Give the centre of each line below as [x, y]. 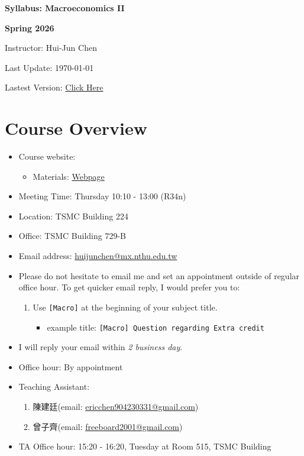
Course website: [47, 156]
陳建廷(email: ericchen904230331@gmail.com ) [116, 406]
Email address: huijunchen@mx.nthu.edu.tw [98, 256]
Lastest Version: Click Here [54, 87]
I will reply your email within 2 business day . [101, 347]
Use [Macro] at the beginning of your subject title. [125, 307]
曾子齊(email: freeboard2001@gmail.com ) [108, 426]
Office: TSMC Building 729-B [72, 236]
